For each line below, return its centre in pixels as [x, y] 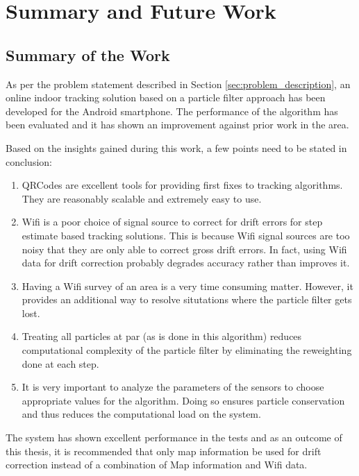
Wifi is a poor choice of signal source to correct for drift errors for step [172, 222]
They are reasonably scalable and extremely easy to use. [142, 198]
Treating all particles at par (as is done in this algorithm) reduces [162, 336]
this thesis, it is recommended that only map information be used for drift [164, 451]
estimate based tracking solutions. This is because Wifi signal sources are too [186, 235]
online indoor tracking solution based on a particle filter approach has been [166, 97]
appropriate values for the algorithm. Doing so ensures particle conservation [183, 400]
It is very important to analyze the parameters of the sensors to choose [173, 387]
